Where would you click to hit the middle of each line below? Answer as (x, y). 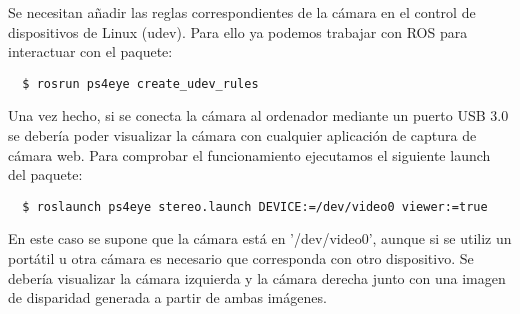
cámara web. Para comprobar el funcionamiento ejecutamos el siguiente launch (249, 154)
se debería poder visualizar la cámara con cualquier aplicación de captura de (242, 135)
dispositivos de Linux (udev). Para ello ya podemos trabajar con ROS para (238, 31)
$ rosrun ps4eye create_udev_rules (140, 83)
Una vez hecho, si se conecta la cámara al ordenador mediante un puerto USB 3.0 (258, 115)
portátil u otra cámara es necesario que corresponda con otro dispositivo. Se (241, 258)
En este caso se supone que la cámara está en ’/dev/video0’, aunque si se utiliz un (260, 238)
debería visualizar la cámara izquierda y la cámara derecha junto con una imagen (257, 277)
